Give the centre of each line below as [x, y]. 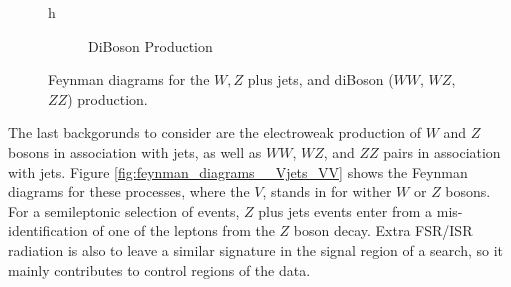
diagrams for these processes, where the [129, 191]
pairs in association [442, 151]
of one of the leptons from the [183, 230]
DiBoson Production [150, 45]
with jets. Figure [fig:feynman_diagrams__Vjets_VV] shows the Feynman [238, 171]
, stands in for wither [327, 191]
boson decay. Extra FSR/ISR [383, 230]
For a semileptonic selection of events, [124, 210]
